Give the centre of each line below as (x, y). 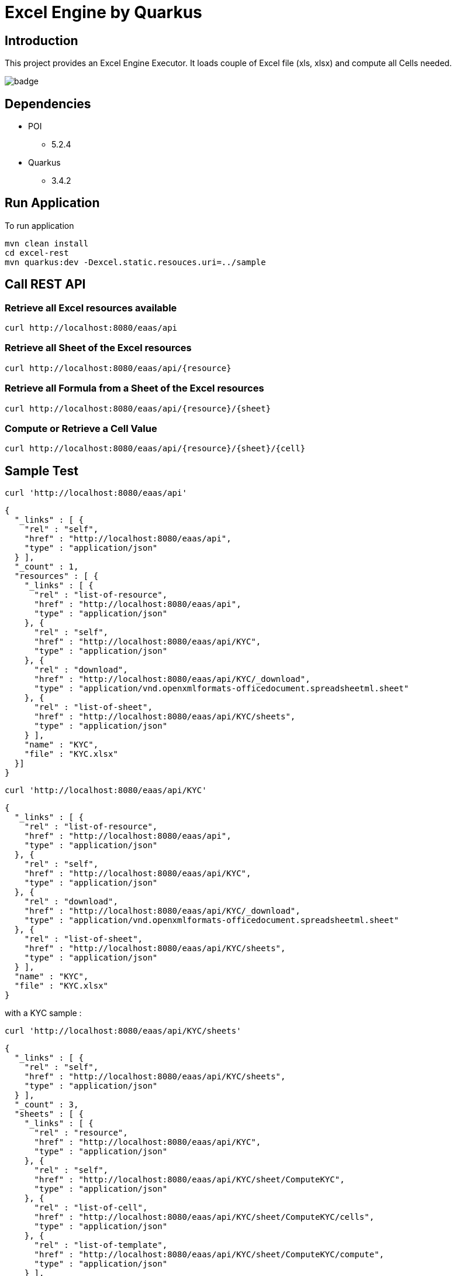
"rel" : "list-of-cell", (91, 1208)
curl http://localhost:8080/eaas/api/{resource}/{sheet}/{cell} (155, 449)
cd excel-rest (37, 253)
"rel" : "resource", (81, 1133)
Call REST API (45, 284)
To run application (39, 225)
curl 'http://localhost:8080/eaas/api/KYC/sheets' (123, 1031)
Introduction (42, 40)
